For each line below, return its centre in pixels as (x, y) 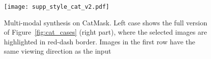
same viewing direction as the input (58, 51)
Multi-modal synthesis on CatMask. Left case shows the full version (106, 22)
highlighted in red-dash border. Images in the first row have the (100, 41)
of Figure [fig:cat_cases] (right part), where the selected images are (105, 32)
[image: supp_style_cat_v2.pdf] (57, 7)
